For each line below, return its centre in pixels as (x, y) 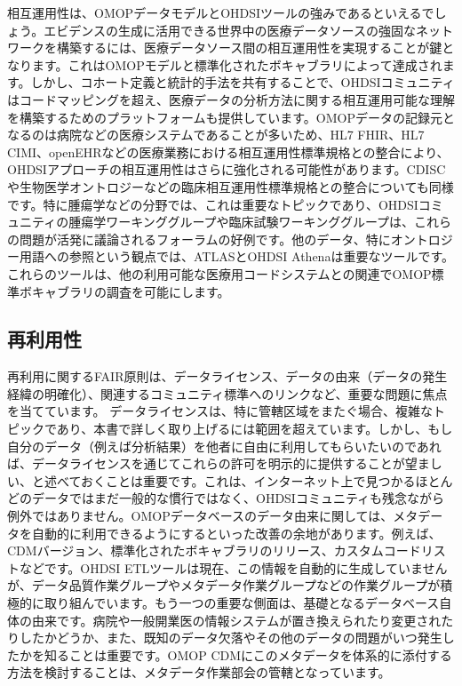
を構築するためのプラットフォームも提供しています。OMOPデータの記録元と (231, 117)
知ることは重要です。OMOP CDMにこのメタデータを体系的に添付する (248, 654)
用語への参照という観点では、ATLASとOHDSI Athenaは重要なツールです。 (237, 256)
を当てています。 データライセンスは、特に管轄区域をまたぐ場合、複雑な (220, 411)
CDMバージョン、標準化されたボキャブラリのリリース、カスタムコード (214, 550)
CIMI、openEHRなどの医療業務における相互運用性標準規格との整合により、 (228, 152)
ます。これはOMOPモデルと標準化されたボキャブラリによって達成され (237, 64)
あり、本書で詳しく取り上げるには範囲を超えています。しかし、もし (255, 429)
